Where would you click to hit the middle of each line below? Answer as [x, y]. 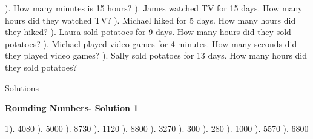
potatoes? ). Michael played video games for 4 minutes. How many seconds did [151, 43]
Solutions [22, 87]
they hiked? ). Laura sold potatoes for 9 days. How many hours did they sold [148, 32]
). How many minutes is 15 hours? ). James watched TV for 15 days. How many [154, 8]
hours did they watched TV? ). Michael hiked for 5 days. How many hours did [150, 20]
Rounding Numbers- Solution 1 [72, 108]
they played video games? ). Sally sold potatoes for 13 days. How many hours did [156, 55]
